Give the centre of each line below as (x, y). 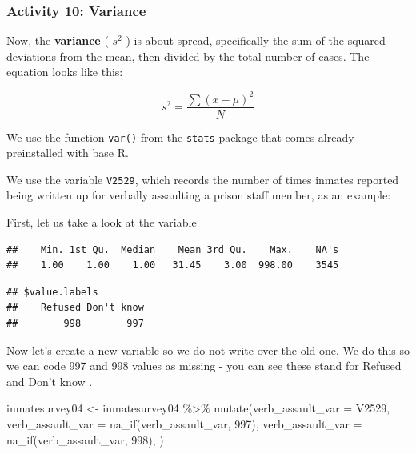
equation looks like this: (65, 72)
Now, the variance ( (58, 40)
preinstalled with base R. (68, 153)
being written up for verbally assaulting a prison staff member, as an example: (199, 195)
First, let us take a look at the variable (102, 222)
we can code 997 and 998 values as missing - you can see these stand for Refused (204, 366)
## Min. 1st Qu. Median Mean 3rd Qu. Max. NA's (173, 249)
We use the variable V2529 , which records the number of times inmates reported (203, 179)
